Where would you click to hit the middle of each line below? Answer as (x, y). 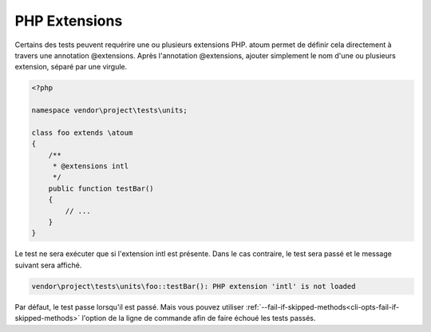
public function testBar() (101, 188)
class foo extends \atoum (82, 132)
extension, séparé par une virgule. (71, 67)
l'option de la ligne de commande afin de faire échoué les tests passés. (199, 318)
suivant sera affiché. (48, 265)
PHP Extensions (69, 21)
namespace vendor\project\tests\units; (109, 111)
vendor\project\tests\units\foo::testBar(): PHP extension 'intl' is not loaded (194, 286)
